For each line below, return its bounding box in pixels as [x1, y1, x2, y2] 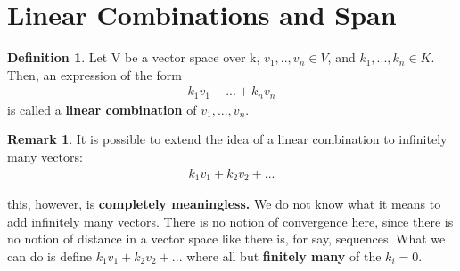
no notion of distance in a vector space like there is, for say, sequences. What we [7, 229, 446, 248]
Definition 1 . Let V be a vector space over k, [7, 48, 260, 67]
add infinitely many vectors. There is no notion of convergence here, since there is [7, 211, 454, 230]
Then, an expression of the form [7, 65, 182, 84]
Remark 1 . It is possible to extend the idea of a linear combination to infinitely [7, 130, 448, 148]
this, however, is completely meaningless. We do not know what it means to [7, 195, 441, 213]
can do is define [7, 246, 92, 265]
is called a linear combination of [7, 100, 197, 118]
